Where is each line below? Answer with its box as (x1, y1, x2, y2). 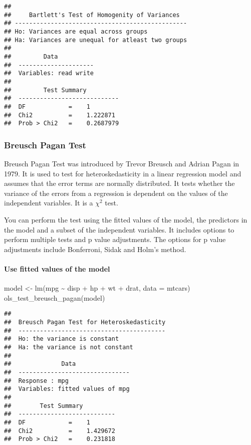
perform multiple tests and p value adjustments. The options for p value (4, 234, 226, 245)
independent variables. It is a (4, 197, 93, 208)
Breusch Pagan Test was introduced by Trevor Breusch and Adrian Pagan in (4, 158, 239, 169)
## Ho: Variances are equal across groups (4, 28, 148, 35)
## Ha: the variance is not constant (4, 344, 133, 351)
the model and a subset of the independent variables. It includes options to (4, 224, 234, 235)
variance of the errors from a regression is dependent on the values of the (4, 187, 228, 198)
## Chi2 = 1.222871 (4, 111, 115, 119)
